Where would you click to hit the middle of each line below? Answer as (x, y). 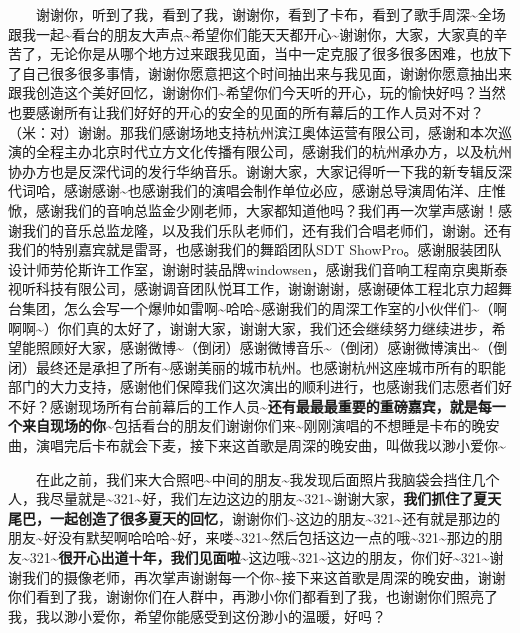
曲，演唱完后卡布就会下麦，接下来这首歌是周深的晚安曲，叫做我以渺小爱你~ (257, 445)
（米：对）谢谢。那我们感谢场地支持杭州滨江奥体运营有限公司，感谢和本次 (253, 131)
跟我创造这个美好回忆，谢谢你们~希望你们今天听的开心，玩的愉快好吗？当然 (257, 92)
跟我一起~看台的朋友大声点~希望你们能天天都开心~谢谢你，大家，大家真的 (251, 33)
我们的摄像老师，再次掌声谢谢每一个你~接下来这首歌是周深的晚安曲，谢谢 (263, 576)
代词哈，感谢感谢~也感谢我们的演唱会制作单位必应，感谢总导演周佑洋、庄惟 (257, 190)
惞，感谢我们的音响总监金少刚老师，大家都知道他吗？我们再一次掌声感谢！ (253, 209)
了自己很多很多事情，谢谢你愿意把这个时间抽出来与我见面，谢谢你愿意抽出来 (260, 72)
